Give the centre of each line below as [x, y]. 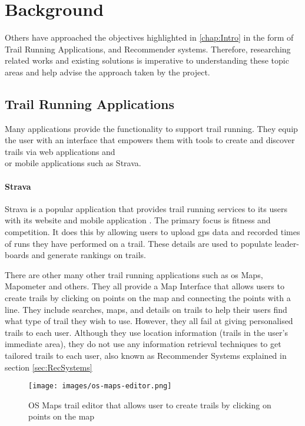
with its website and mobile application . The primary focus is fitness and [138, 220]
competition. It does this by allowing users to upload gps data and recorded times [152, 232]
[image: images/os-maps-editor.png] [100, 386]
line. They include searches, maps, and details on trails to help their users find [146, 309]
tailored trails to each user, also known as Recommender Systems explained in [146, 355]
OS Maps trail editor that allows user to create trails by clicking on [150, 404]
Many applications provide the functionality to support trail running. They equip [151, 128]
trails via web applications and [60, 151]
